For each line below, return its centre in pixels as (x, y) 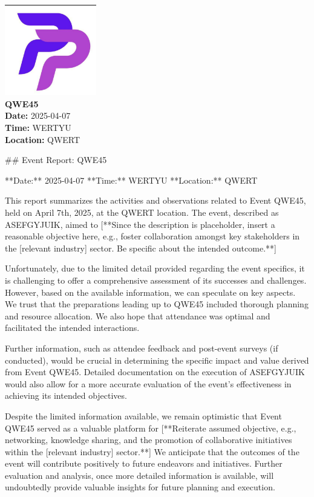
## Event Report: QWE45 (56, 160)
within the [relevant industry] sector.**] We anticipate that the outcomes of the (152, 451)
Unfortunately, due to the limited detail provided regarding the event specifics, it (155, 268)
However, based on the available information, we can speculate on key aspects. (150, 292)
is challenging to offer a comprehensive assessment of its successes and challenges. (156, 280)
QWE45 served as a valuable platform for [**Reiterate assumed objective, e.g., (151, 428)
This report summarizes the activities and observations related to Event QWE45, (155, 200)
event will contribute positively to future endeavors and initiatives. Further (144, 463)
